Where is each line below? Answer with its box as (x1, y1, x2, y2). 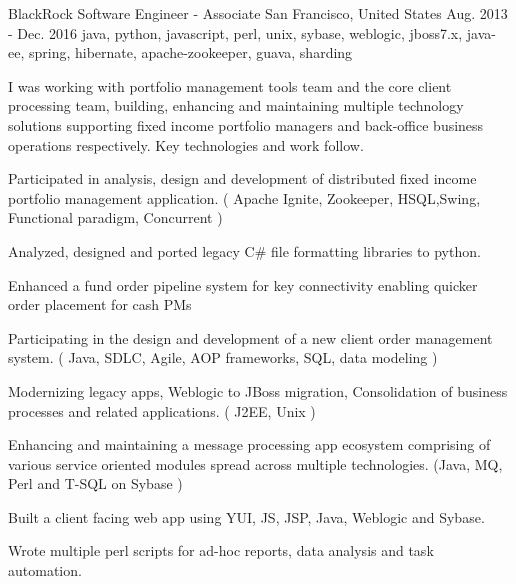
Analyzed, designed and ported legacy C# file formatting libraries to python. (8, 240, 481, 261)
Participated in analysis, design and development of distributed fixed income (8, 168, 477, 189)
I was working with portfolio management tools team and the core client (8, 75, 452, 96)
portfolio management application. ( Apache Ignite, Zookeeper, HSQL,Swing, (8, 187, 481, 208)
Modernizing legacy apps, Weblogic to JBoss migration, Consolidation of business (8, 380, 508, 401)
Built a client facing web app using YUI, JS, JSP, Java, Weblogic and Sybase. (8, 506, 485, 527)
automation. (8, 560, 82, 581)
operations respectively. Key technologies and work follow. (8, 134, 364, 155)
